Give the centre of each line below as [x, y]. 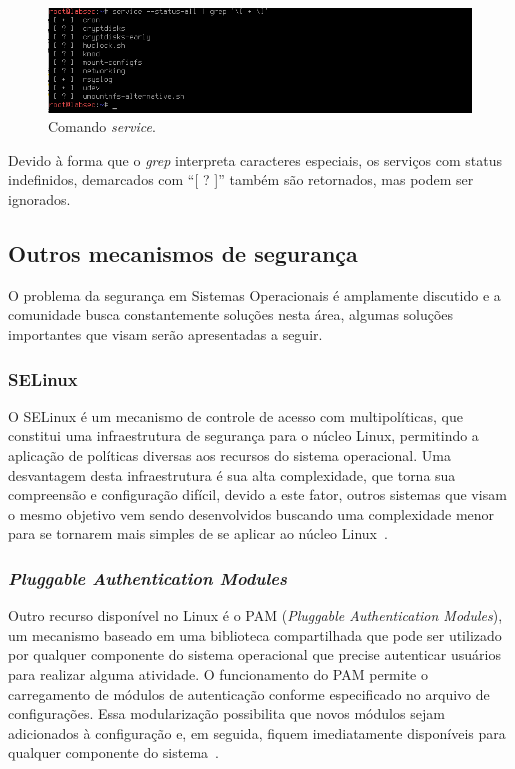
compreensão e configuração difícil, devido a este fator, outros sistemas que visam [257, 494]
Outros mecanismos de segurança [183, 253]
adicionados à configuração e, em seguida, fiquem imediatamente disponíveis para [257, 732]
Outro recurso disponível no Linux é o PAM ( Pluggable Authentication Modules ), [255, 615]
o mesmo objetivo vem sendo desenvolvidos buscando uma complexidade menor [251, 513]
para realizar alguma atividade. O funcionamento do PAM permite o [218, 674]
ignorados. [39, 199]
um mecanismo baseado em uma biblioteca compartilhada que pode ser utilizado [255, 634]
